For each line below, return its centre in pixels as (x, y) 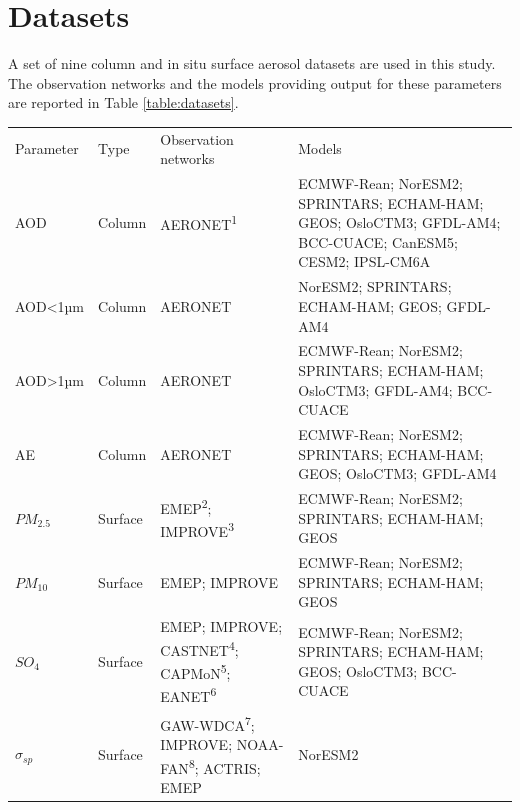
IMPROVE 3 (197, 530)
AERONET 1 (199, 223)
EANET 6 (188, 694)
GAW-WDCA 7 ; (207, 723)
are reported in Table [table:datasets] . (123, 102)
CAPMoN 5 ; (195, 671)
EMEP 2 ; (186, 506)
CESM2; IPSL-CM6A (364, 261)
